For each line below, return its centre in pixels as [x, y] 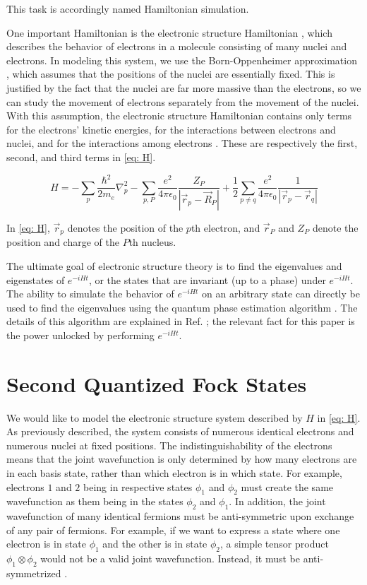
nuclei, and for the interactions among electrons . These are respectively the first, [182, 143]
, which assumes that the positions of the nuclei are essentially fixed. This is [171, 74]
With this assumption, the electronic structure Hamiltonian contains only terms [179, 116]
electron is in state [46, 544]
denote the [335, 227]
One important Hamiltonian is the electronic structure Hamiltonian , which [169, 32]
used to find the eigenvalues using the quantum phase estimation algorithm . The [182, 307]
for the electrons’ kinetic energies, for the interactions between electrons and [171, 129]
